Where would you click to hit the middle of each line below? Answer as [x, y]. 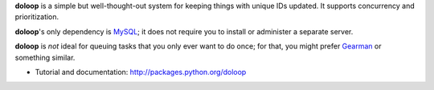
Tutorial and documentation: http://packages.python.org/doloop [141, 72]
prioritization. [37, 17]
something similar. [45, 57]
